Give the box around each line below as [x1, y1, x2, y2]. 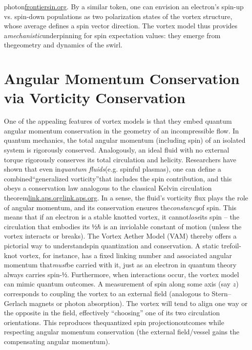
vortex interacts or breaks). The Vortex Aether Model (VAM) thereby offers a [4, 231, 237, 241]
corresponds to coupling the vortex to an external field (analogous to [4, 288, 210, 298]
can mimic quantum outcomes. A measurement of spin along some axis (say [4, 279, 231, 289]
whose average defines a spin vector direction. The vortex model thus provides [4, 21, 238, 31]
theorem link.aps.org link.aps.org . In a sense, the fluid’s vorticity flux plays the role [4, 193, 249, 203]
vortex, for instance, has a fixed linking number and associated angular [20, 250, 232, 260]
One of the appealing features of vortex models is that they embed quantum [4, 116, 232, 126]
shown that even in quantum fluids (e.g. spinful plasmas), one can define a [4, 164, 221, 174]
